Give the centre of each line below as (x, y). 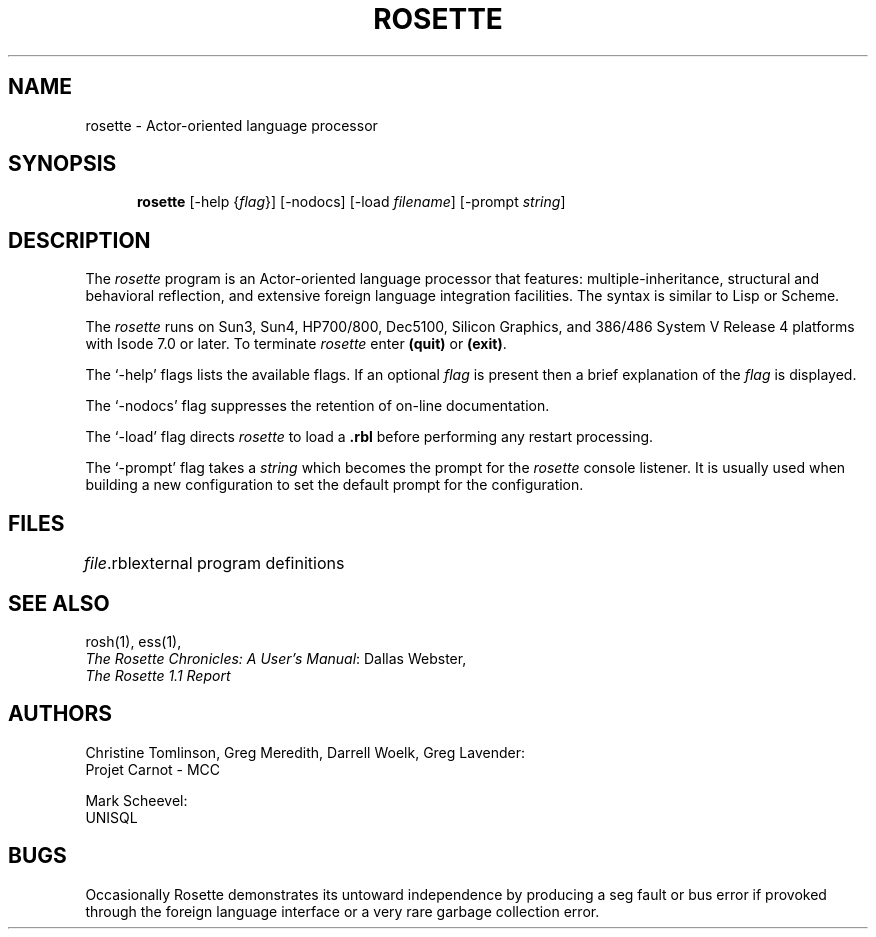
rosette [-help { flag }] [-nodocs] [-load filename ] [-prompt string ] (351, 202)
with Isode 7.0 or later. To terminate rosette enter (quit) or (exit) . (296, 344)
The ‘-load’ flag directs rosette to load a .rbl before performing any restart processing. (369, 437)
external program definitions (238, 563)
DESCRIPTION (79, 240)
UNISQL (111, 817)
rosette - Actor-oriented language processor (231, 125)
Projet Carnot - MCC (153, 769)
